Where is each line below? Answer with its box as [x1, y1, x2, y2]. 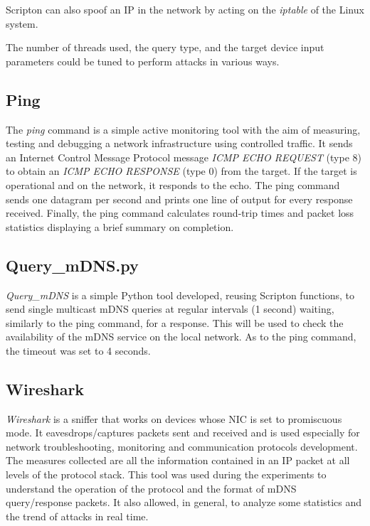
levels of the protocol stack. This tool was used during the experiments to [6, 467, 327, 482]
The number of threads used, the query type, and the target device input [6, 40, 324, 55]
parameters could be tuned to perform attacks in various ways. [6, 53, 280, 68]
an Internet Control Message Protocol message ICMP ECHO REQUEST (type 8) [6, 149, 361, 164]
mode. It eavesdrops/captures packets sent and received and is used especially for [6, 425, 360, 440]
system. [6, 16, 38, 31]
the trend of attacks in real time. [6, 508, 149, 523]
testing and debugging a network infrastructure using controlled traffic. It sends [6, 136, 353, 151]
